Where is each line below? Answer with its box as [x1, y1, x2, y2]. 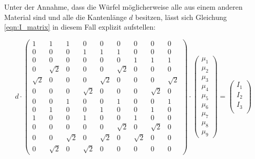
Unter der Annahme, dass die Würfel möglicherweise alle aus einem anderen [4, 2, 243, 12]
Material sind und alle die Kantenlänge [4, 11, 127, 22]
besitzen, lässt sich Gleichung [135, 11, 227, 22]
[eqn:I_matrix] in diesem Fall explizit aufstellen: [4, 21, 156, 32]
